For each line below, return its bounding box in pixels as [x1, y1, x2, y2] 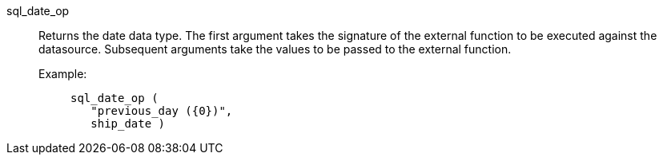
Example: [38, 67, 87, 80]
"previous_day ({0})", [90, 104, 233, 117]
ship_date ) [90, 117, 166, 130]
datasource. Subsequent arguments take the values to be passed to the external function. [38, 42, 512, 56]
